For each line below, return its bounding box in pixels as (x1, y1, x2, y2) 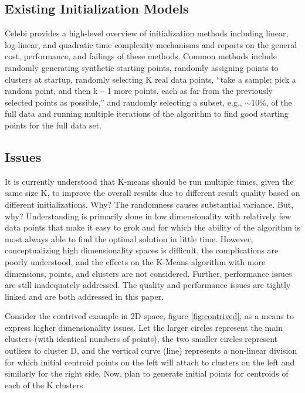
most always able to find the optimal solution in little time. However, (5, 232, 253, 245)
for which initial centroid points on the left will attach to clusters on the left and (5, 355, 295, 368)
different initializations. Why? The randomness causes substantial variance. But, (5, 198, 294, 210)
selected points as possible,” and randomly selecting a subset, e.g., (5, 96, 242, 108)
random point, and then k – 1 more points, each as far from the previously (5, 84, 273, 97)
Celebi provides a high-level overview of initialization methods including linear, (5, 27, 289, 39)
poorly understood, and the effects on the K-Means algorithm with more (5, 255, 266, 267)
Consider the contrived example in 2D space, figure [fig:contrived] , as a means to (5, 310, 294, 322)
